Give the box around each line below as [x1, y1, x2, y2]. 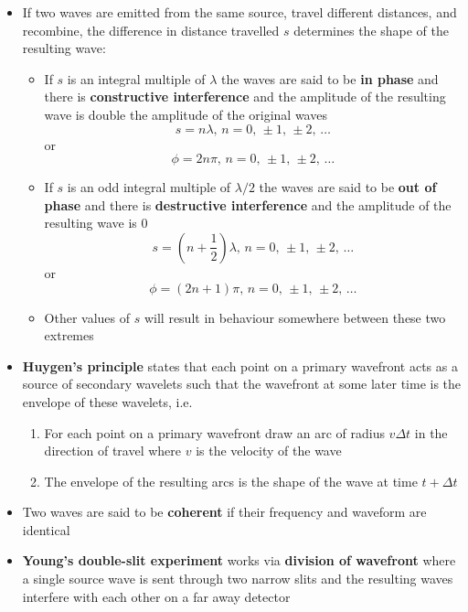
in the [414, 423, 448, 442]
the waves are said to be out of [259, 177, 437, 197]
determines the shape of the [293, 20, 450, 39]
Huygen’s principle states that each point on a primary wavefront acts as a [22, 356, 458, 375]
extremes [44, 326, 94, 345]
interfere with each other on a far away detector [22, 586, 291, 606]
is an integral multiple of [67, 69, 206, 88]
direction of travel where [44, 441, 182, 460]
